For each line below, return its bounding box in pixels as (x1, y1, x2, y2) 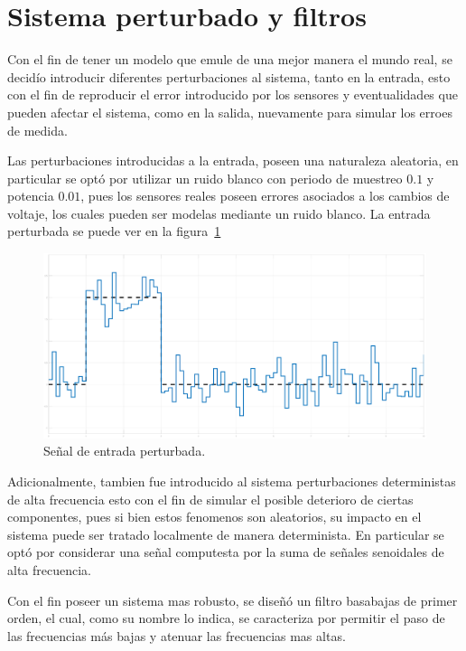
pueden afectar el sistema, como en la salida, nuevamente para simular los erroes (7, 102, 452, 121)
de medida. (7, 120, 68, 139)
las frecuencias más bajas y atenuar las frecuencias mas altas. (7, 626, 346, 645)
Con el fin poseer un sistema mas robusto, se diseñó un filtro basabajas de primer (7, 590, 458, 609)
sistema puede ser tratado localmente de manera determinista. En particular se (7, 524, 444, 543)
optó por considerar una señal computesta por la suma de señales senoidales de (7, 542, 444, 561)
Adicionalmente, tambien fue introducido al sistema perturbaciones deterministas (7, 471, 456, 490)
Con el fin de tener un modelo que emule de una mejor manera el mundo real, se (7, 50, 452, 69)
